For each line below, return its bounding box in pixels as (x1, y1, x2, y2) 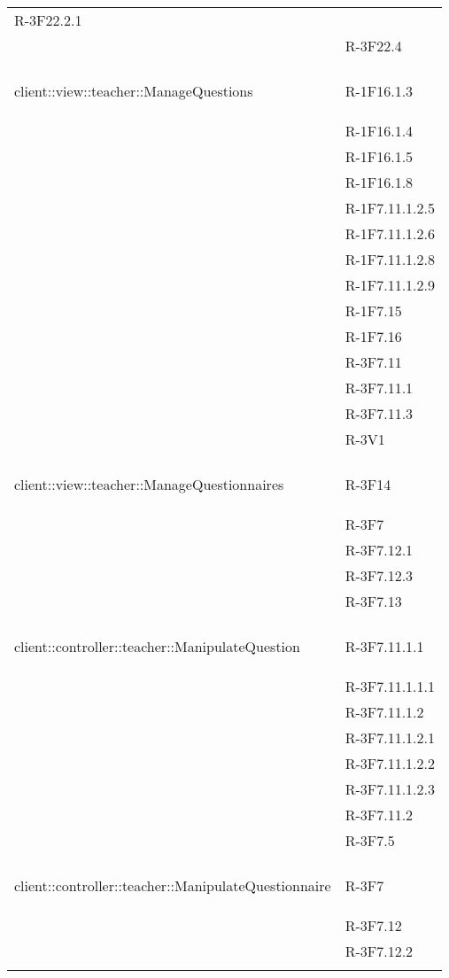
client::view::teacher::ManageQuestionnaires (14, 474, 284, 494)
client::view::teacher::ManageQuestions (14, 81, 253, 101)
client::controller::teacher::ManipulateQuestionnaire (14, 875, 331, 896)
